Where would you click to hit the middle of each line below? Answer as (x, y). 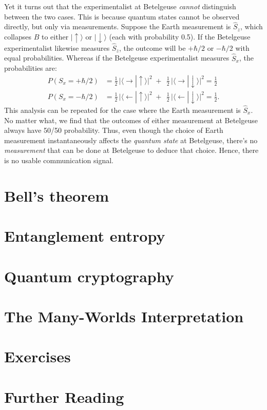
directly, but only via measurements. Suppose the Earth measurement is (118, 26)
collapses (18, 36)
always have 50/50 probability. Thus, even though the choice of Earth (114, 130)
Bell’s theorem (57, 195)
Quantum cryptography (89, 276)
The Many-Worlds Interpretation (124, 316)
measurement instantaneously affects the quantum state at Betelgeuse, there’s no (131, 140)
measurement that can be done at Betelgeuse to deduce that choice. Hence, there (131, 150)
